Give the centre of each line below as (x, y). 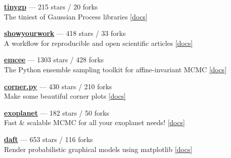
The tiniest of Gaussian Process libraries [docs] (76, 16)
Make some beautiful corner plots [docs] (65, 96)
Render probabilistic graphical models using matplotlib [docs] (98, 149)
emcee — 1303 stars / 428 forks (54, 60)
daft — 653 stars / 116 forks (48, 139)
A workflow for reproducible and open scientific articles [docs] (98, 43)
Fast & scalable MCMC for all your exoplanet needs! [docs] (94, 122)
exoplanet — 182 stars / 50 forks (57, 112)
